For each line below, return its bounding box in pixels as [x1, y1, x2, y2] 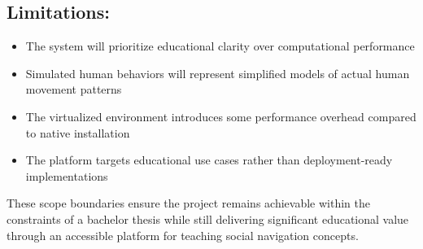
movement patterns [25, 81, 122, 98]
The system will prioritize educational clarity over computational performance [25, 37, 415, 55]
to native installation [25, 124, 130, 141]
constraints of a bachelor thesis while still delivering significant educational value [7, 210, 409, 227]
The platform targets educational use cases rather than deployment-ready [25, 151, 393, 168]
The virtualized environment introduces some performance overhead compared [25, 107, 416, 124]
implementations [25, 167, 108, 184]
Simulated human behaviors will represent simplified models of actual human [25, 64, 410, 81]
